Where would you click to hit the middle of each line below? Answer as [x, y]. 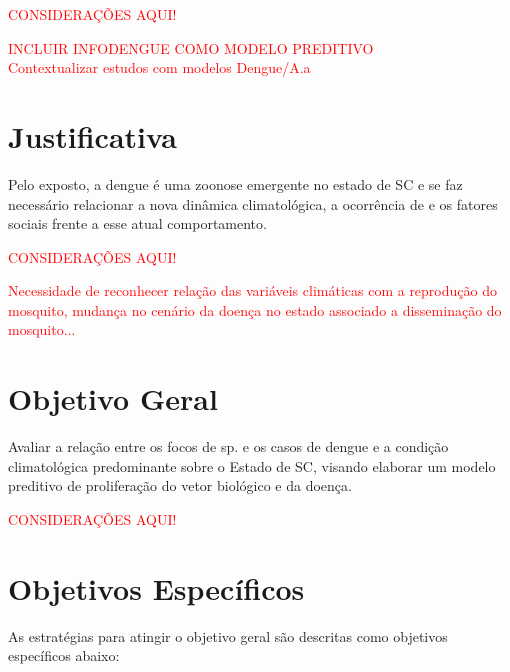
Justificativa [92, 135]
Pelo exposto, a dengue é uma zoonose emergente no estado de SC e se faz [235, 183]
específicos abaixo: [64, 655]
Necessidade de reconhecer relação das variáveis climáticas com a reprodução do [252, 290]
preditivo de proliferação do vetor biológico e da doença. [180, 485]
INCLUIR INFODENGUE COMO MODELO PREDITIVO [191, 47]
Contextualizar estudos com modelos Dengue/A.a [159, 67]
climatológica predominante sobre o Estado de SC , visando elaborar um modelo [252, 465]
